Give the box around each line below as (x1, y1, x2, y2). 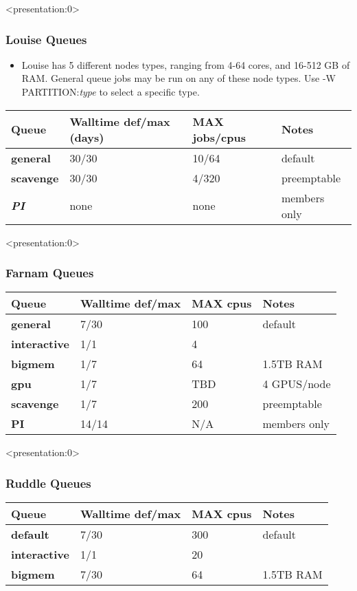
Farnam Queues (5, 264, 94, 281)
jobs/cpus (192, 129, 246, 145)
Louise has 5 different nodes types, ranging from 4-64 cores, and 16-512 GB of (21, 57, 350, 72)
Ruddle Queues (5, 474, 91, 491)
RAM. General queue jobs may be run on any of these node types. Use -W (21, 71, 336, 85)
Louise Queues (5, 30, 87, 47)
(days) (69, 129, 104, 145)
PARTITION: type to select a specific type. (21, 85, 200, 98)
